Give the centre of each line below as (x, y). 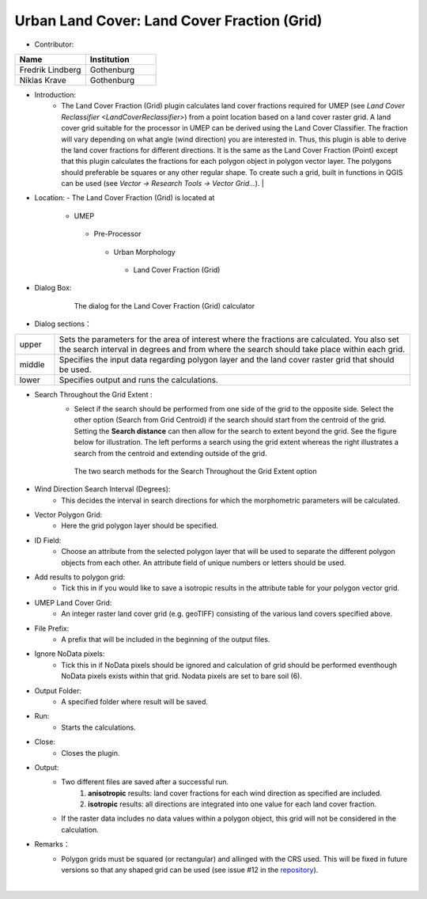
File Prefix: (52, 628)
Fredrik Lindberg (50, 70)
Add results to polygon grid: (80, 577)
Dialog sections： (63, 324)
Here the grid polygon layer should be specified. (140, 525)
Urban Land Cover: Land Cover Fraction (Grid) (168, 21)
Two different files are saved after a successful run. (145, 782)
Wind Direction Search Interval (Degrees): (102, 489)
